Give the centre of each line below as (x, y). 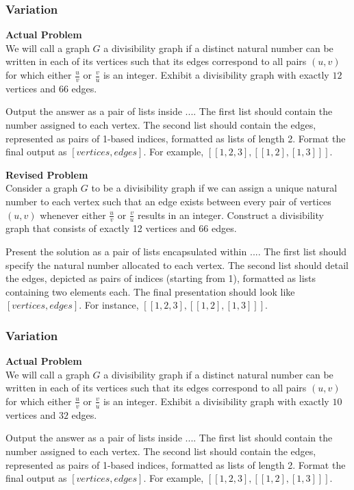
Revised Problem (47, 174)
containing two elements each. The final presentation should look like (150, 291)
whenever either (73, 215)
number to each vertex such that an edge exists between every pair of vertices (168, 201)
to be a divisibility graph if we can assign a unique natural (214, 188)
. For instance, (109, 305)
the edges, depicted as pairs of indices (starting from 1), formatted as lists (161, 278)
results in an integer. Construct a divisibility (231, 215)
